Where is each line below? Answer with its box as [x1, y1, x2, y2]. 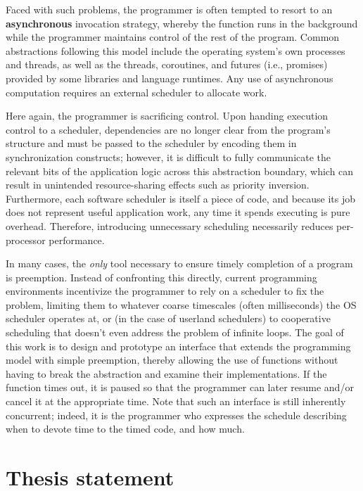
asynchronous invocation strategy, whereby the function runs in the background [6, 15, 358, 30]
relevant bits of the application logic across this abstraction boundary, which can [6, 163, 354, 178]
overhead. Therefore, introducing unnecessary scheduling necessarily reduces [6, 218, 333, 233]
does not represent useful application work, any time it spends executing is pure [6, 205, 350, 219]
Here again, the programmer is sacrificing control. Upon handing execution [6, 108, 329, 123]
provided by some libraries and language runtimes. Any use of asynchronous [6, 70, 333, 85]
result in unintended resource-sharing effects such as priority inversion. [6, 177, 310, 192]
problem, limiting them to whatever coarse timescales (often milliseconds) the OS [6, 297, 357, 312]
